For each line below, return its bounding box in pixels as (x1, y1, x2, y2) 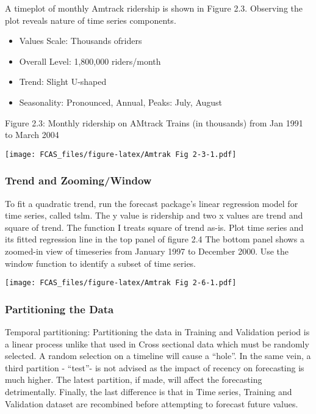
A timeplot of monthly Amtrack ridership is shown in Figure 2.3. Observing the (5, 2, 303, 14)
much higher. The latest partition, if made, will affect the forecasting (5, 373, 262, 386)
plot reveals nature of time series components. (5, 13, 176, 26)
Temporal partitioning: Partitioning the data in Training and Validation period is (5, 325, 310, 338)
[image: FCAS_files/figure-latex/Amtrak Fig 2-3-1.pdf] (5, 150, 237, 159)
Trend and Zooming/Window (5, 173, 152, 188)
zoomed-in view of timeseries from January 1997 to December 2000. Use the (5, 245, 289, 257)
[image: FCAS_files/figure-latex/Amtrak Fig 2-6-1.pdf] (5, 278, 237, 288)
